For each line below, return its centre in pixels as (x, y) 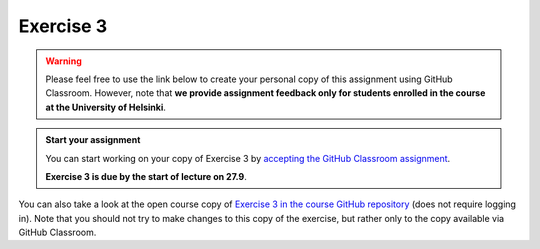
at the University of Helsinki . (106, 107)
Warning (63, 61)
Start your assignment (93, 140)
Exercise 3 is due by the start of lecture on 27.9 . (146, 176)
